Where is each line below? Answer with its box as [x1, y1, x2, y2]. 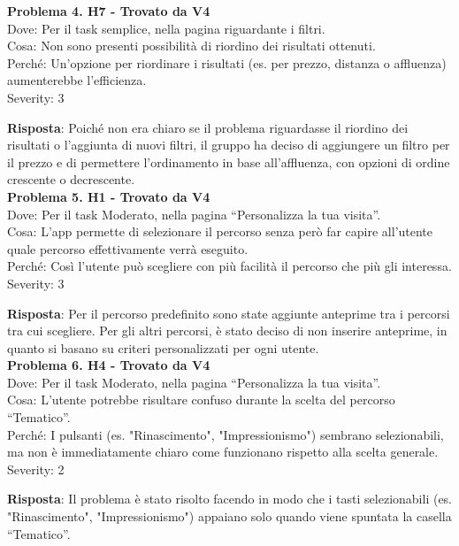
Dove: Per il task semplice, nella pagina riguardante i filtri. [7, 19, 325, 37]
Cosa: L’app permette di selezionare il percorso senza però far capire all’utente [7, 222, 433, 241]
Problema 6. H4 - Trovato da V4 [7, 356, 210, 374]
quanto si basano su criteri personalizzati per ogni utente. [7, 338, 319, 357]
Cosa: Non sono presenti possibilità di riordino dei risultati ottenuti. [7, 36, 376, 55]
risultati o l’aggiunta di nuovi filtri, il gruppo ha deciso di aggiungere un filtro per [7, 135, 450, 154]
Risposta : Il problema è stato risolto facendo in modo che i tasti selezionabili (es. [7, 489, 452, 508]
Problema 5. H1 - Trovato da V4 [7, 187, 210, 205]
